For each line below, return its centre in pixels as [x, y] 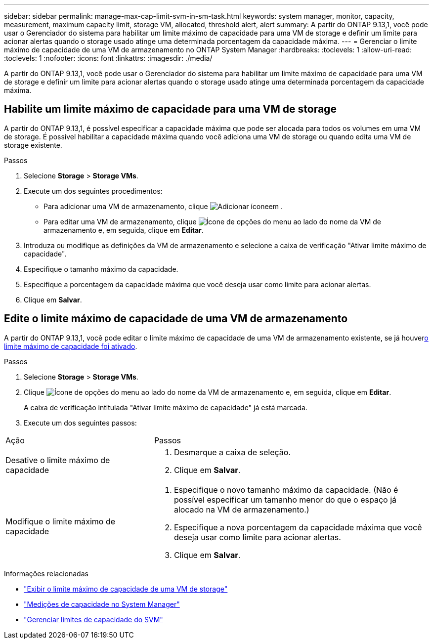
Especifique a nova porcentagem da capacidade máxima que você [298, 527]
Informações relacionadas [46, 573]
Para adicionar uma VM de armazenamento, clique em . [163, 206]
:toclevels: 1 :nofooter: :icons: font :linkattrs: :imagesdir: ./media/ [108, 58]
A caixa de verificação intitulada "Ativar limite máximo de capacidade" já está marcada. [166, 407]
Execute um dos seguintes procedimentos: [93, 191]
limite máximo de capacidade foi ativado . [71, 346]
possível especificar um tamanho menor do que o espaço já [285, 499]
